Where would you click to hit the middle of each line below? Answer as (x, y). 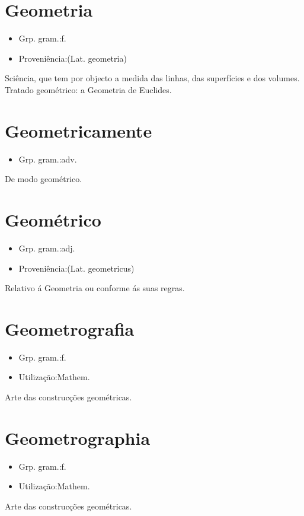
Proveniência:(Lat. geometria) (73, 58)
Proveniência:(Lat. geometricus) (76, 268)
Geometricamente (79, 130)
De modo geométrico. (44, 179)
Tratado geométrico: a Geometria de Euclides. (88, 89)
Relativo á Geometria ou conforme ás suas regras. (95, 288)
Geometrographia (78, 437)
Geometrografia (70, 328)
